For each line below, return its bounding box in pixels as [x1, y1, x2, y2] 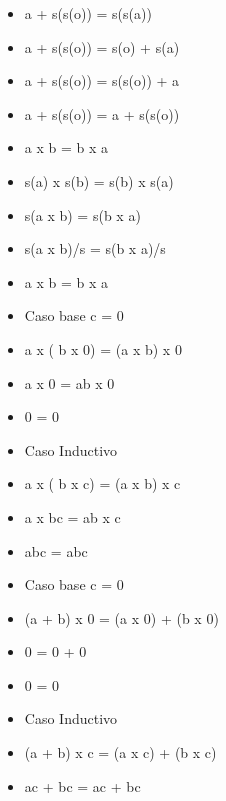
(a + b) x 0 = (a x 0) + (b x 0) [24, 607, 219, 628]
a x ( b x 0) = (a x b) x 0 [24, 338, 182, 359]
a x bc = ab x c [24, 506, 121, 527]
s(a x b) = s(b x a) [24, 204, 141, 225]
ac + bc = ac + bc [24, 775, 141, 796]
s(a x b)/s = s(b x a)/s [24, 238, 166, 259]
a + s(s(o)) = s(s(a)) [24, 3, 152, 23]
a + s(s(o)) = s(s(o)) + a [24, 70, 180, 91]
